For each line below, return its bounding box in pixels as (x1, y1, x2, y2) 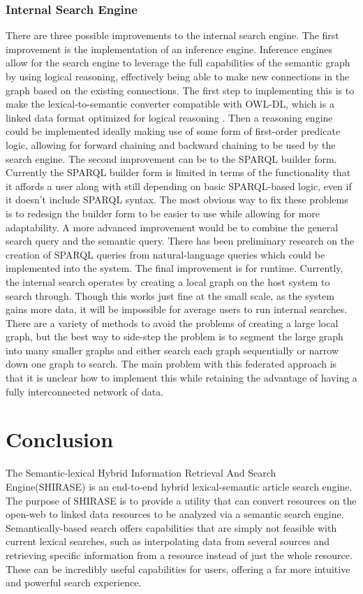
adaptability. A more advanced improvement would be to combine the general (6, 219, 339, 234)
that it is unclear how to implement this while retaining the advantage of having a (6, 370, 357, 385)
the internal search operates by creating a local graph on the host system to (6, 274, 330, 289)
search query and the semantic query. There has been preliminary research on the (6, 233, 355, 248)
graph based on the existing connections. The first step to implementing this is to (6, 82, 355, 97)
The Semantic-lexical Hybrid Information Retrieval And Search (6, 465, 276, 480)
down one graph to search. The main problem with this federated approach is (6, 356, 337, 371)
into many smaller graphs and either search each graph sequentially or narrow (6, 342, 339, 357)
